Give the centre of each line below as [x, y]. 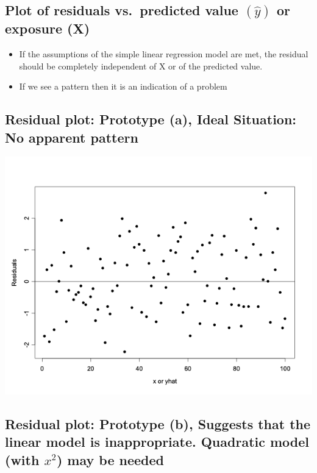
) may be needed [110, 459]
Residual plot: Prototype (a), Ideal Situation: [151, 119]
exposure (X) [48, 28]
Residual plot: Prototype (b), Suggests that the [158, 423]
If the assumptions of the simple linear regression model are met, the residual [164, 53]
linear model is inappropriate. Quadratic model [157, 442]
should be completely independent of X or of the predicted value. [141, 66]
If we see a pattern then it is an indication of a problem [123, 86]
